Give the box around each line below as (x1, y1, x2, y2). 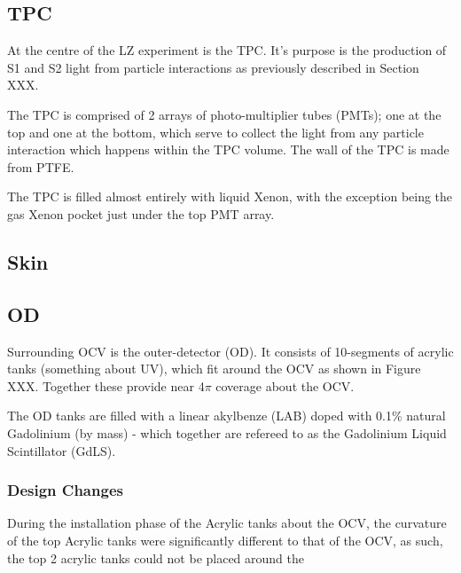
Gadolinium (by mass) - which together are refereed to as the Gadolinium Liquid (7, 423, 447, 442)
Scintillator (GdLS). (7, 441, 116, 459)
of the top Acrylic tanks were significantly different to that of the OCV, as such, (7, 530, 443, 549)
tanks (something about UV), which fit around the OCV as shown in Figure (7, 359, 421, 378)
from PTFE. (7, 157, 74, 176)
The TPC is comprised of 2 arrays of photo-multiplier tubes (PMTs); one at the (7, 105, 441, 123)
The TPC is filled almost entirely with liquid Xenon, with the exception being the (7, 187, 453, 206)
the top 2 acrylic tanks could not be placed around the (7, 548, 305, 567)
